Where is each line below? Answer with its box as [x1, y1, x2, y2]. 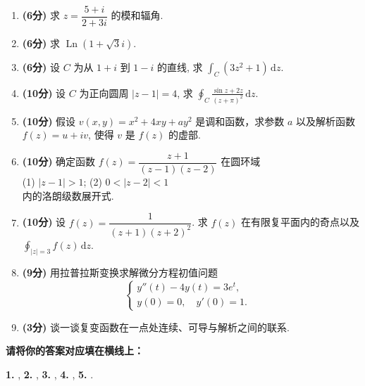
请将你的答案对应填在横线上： [6, 343, 144, 358]
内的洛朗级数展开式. [22, 188, 114, 202]
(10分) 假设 [22, 113, 76, 128]
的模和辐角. [111, 8, 163, 22]
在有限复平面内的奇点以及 [240, 214, 359, 229]
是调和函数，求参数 [195, 113, 285, 128]
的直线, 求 [156, 60, 203, 75]
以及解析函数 [296, 113, 356, 128]
